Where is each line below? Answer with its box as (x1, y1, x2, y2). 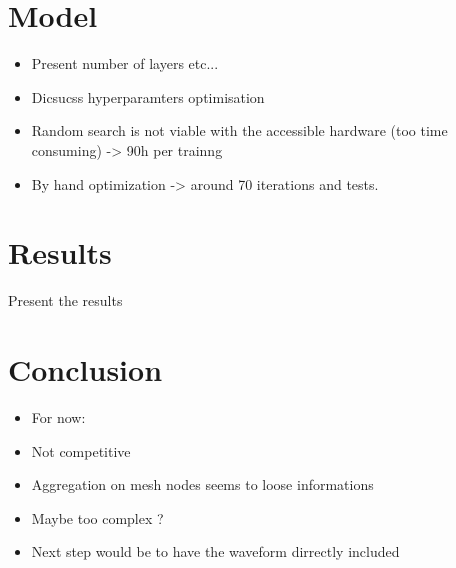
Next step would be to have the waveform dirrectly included (31, 541, 400, 562)
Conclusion (8, 349, 163, 389)
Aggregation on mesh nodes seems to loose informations (31, 474, 374, 495)
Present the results (8, 290, 123, 311)
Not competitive (31, 440, 131, 461)
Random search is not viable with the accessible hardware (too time (31, 120, 448, 141)
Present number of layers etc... (31, 53, 219, 74)
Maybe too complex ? (31, 507, 164, 528)
